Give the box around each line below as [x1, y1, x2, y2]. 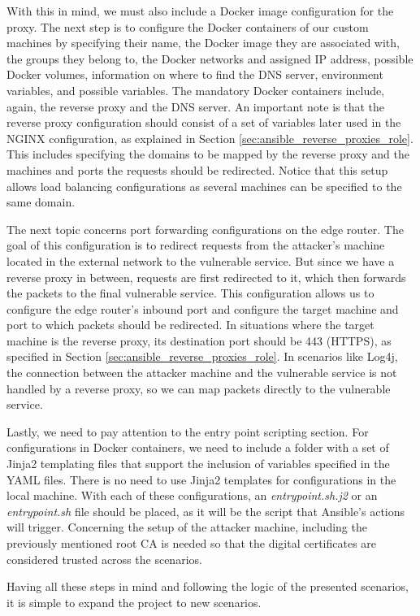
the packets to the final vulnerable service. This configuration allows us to [6, 284, 375, 301]
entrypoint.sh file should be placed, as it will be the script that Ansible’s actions [6, 502, 405, 519]
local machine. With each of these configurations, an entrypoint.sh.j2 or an [6, 487, 378, 504]
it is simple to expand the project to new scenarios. [6, 593, 262, 610]
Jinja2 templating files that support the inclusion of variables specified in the [6, 455, 390, 472]
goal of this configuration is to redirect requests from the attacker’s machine [6, 236, 385, 254]
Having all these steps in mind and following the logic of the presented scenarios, [6, 578, 409, 595]
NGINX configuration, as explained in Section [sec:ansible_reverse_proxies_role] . [6, 129, 414, 146]
